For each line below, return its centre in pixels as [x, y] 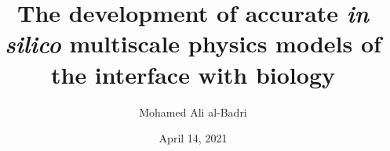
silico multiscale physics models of [193, 44]
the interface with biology [193, 74]
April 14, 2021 [193, 138]
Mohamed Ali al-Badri [193, 111]
